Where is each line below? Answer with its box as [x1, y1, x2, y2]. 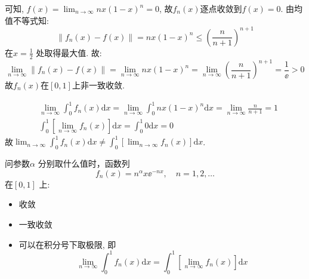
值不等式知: [5, 14, 49, 26]
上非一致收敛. [72, 79, 125, 91]
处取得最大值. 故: [36, 46, 102, 59]
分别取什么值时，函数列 [38, 157, 130, 170]
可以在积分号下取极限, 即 [18, 238, 116, 250]
